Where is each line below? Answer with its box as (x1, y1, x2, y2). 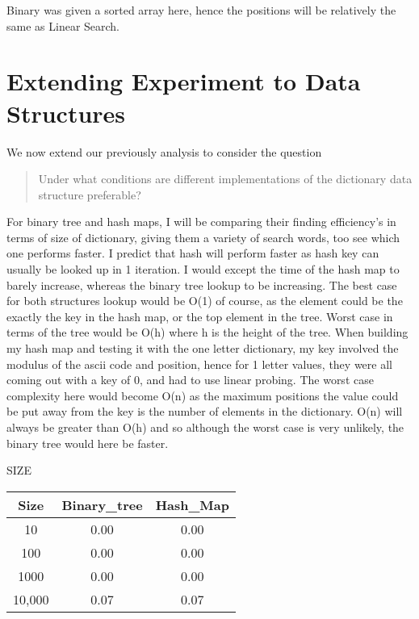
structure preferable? (38, 186, 141, 203)
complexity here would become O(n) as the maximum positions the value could (6, 387, 399, 404)
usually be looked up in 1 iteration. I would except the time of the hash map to (6, 261, 400, 278)
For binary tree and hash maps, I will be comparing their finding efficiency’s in (6, 213, 396, 230)
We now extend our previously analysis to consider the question (6, 143, 322, 160)
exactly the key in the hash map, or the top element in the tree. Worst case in (6, 307, 393, 324)
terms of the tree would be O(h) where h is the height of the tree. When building (6, 324, 409, 341)
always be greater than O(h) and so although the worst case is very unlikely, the (6, 419, 404, 435)
